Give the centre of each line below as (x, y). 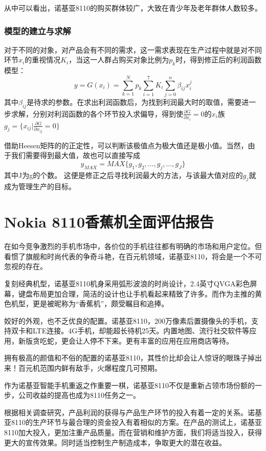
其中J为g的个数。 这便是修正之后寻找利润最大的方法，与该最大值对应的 (124, 175)
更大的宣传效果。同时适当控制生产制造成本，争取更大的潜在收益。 (115, 442)
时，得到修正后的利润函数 (219, 60)
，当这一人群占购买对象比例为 (119, 60)
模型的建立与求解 (38, 30)
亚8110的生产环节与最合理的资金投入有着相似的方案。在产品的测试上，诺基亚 (133, 422)
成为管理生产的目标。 (40, 186)
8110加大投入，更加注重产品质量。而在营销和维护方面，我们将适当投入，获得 (133, 432)
